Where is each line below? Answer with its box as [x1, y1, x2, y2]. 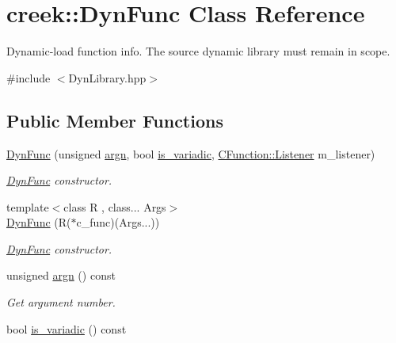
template [6, 198, 49, 215]
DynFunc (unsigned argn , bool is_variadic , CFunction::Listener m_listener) [6, 145, 375, 162]
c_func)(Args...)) [76, 214, 160, 231]
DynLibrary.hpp [68, 69, 147, 86]
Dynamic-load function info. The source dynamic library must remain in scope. [6, 43, 390, 59]
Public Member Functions [6, 108, 223, 132]
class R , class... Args [63, 198, 166, 215]
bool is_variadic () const [6, 320, 127, 337]
